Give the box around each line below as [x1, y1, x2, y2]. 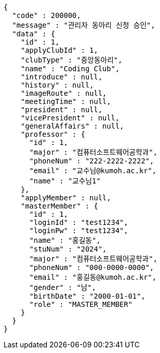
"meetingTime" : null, [20, 97, 111, 106]
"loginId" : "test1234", [29, 218, 128, 226]
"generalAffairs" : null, [20, 122, 124, 130]
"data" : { [12, 30, 56, 38]
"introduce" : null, [20, 73, 102, 81]
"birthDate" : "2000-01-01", [29, 292, 146, 300]
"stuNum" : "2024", [29, 245, 107, 253]
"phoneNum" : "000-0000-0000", [29, 263, 154, 272]
